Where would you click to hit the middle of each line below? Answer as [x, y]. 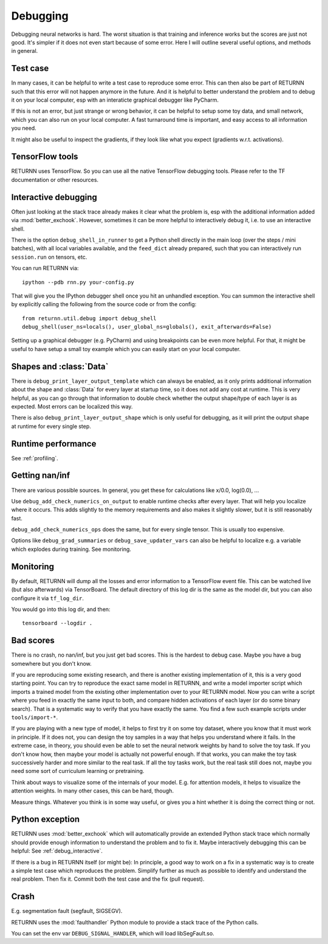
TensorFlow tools [45, 157]
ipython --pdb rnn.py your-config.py [78, 282]
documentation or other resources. [55, 180]
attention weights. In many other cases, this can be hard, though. [93, 791]
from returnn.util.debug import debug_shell [90, 318]
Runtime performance [54, 443]
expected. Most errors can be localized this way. [72, 406]
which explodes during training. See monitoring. [71, 549]
